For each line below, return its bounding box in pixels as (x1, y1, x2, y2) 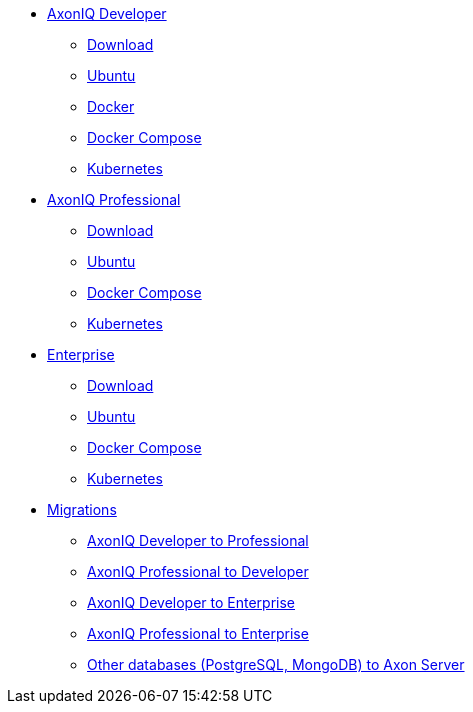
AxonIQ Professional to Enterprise (87, 625, 309, 642)
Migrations (47, 501, 117, 518)
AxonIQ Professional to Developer (87, 563, 309, 580)
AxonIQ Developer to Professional (87, 532, 309, 549)
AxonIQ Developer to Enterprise (87, 594, 296, 611)
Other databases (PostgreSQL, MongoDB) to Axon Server (87, 656, 465, 673)
